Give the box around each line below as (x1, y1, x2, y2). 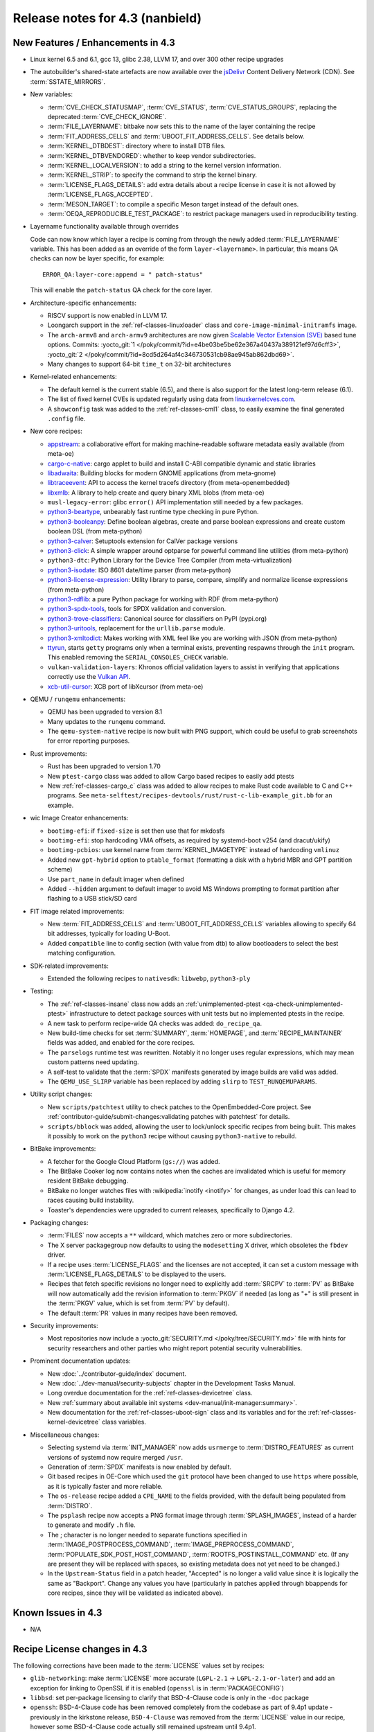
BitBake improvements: (30, 1145, 96, 1153)
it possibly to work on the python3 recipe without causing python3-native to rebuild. (47, 1131, 297, 1140)
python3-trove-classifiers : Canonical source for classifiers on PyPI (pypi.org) (47, 614, 267, 623)
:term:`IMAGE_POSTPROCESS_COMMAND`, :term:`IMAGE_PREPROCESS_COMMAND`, (47, 1540, 294, 1548)
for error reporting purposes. (47, 736, 130, 745)
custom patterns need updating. (47, 1058, 139, 1066)
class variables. (101, 1417, 147, 1426)
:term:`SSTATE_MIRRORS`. (30, 77, 106, 86)
